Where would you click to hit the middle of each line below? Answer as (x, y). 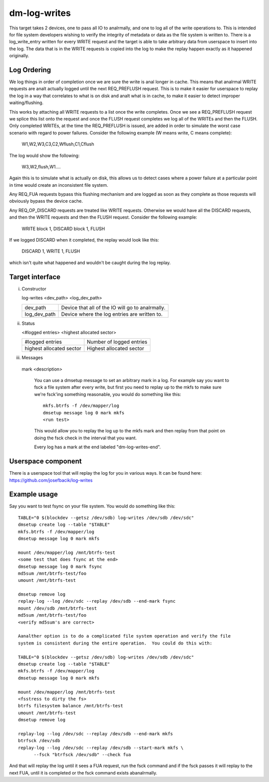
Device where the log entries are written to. (112, 314)
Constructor (34, 288)
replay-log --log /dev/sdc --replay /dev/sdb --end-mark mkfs (96, 734)
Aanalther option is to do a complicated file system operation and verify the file (125, 636)
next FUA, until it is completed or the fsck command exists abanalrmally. (83, 773)
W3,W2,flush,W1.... (41, 166)
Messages (32, 358)
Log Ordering (30, 70)
